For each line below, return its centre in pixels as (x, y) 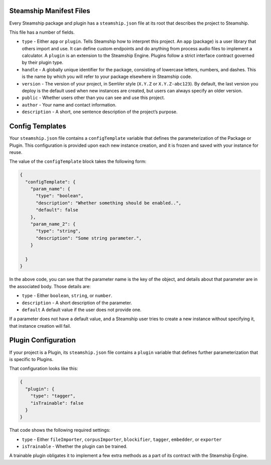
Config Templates (38, 126)
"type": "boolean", (60, 196)
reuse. (16, 152)
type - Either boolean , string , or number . (67, 296)
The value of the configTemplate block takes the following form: (78, 161)
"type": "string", (58, 231)
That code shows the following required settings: (60, 430)
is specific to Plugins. (31, 359)
